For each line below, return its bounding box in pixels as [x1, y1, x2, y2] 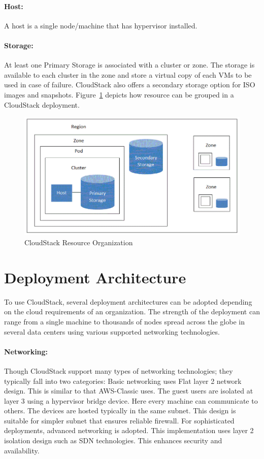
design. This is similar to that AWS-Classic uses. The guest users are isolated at [4, 385, 253, 396]
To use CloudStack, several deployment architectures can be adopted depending [4, 296, 252, 307]
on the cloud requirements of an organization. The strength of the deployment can [4, 306, 260, 317]
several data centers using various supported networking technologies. [4, 326, 220, 337]
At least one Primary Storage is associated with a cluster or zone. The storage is [4, 59, 255, 70]
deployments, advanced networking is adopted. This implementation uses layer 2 [4, 425, 254, 436]
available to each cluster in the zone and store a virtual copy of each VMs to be [4, 69, 252, 80]
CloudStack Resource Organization [24, 237, 133, 248]
